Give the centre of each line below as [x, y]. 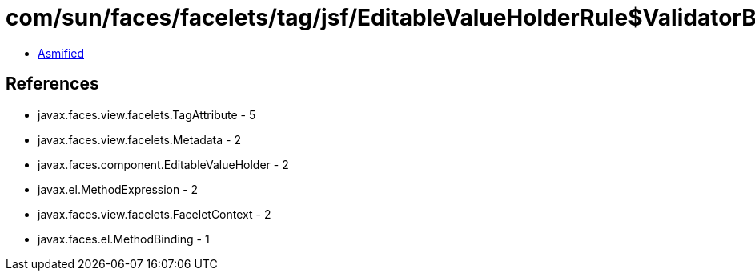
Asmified [61, 53]
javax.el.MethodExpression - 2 [118, 189]
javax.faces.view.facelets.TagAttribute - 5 [147, 114]
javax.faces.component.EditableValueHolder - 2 [163, 164]
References [52, 84]
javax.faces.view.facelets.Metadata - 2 [139, 139]
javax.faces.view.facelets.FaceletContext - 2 [155, 214]
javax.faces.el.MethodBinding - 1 [124, 239]
